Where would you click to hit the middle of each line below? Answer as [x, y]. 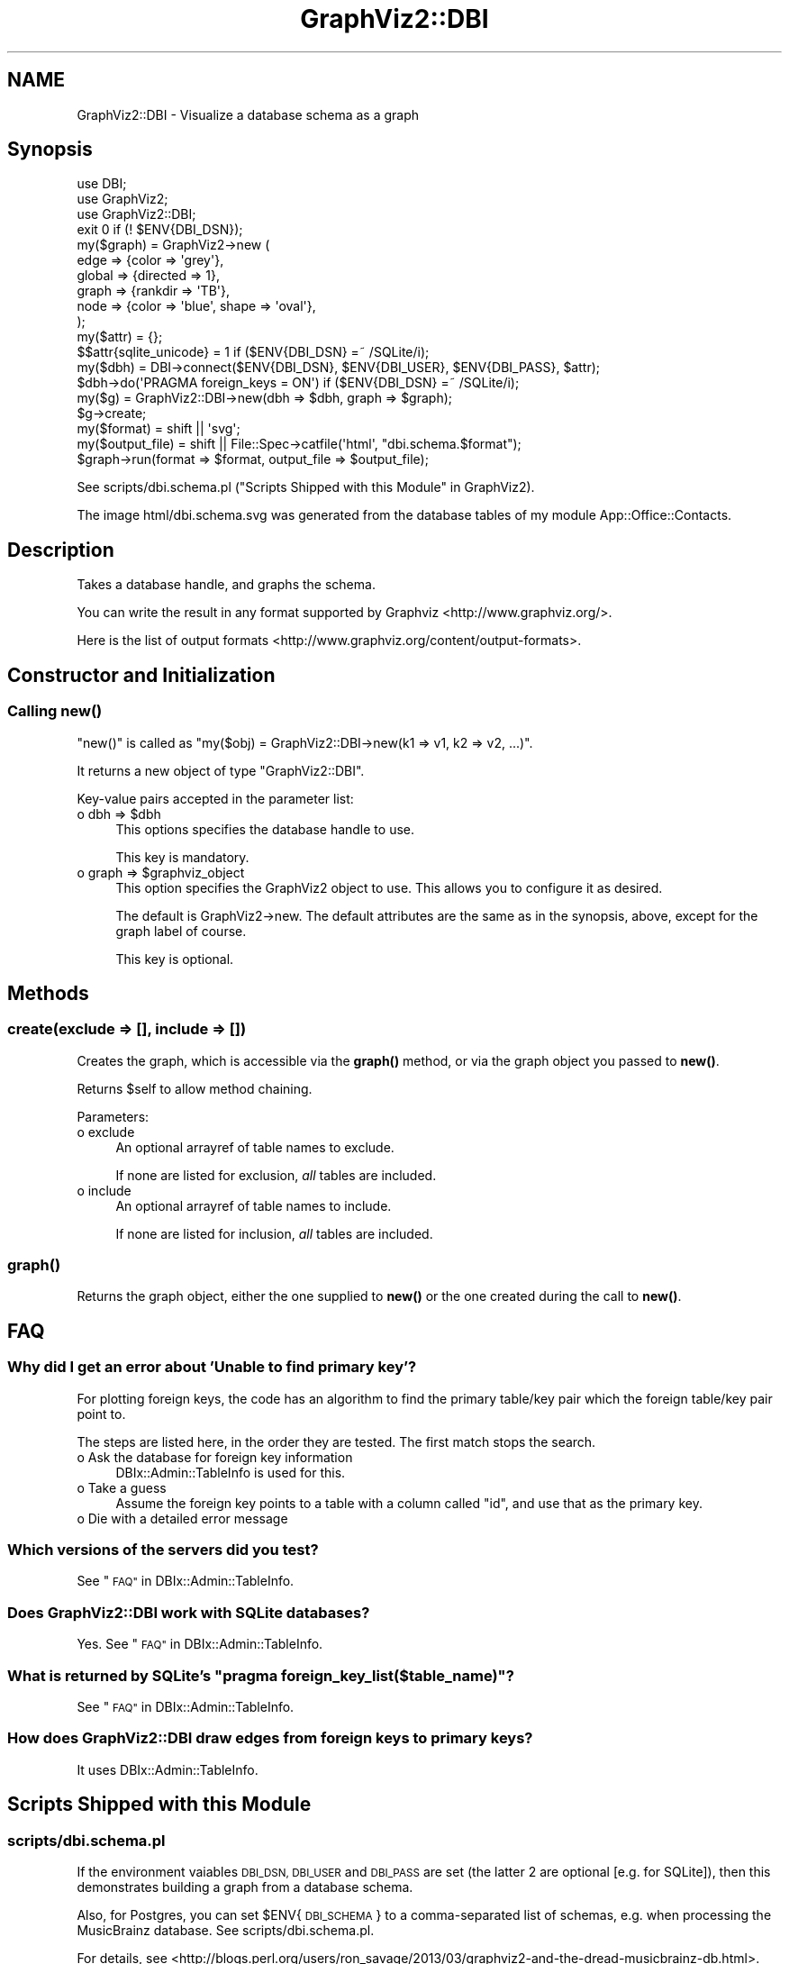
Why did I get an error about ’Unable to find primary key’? [212, 1367]
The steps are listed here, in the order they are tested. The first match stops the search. [336, 1441]
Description [61, 550]
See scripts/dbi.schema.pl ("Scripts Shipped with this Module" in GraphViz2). [306, 487]
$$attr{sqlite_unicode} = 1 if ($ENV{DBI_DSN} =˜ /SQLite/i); [253, 352]
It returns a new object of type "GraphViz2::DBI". [221, 770]
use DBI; [102, 184]
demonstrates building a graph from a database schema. [245, 1887]
